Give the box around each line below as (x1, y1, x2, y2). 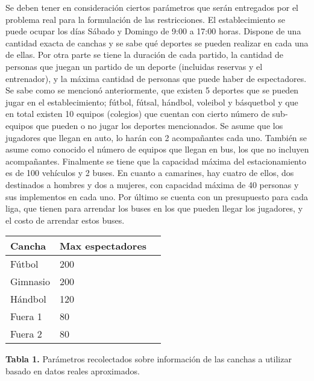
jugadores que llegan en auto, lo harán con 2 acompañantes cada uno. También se (5, 131, 307, 143)
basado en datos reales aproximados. (5, 364, 140, 377)
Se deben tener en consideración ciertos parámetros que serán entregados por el (5, 1, 298, 13)
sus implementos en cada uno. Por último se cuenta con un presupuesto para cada (5, 190, 309, 203)
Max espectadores (59, 239, 147, 253)
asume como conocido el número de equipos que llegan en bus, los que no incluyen (5, 143, 309, 156)
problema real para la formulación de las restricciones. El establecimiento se (5, 13, 285, 25)
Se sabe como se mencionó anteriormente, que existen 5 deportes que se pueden (5, 84, 299, 96)
